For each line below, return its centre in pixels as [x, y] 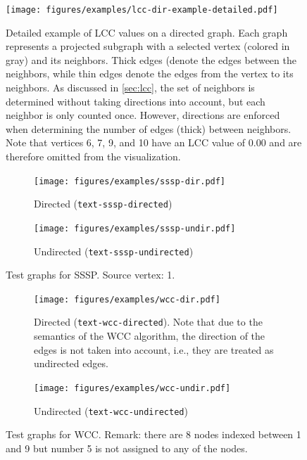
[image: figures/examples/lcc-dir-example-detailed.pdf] [142, 10]
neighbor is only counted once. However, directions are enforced [143, 115]
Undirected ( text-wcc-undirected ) [111, 410]
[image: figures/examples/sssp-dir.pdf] [130, 181]
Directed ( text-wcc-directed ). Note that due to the [148, 322]
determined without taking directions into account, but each [136, 101]
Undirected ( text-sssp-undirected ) [114, 251]
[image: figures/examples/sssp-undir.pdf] [135, 228]
